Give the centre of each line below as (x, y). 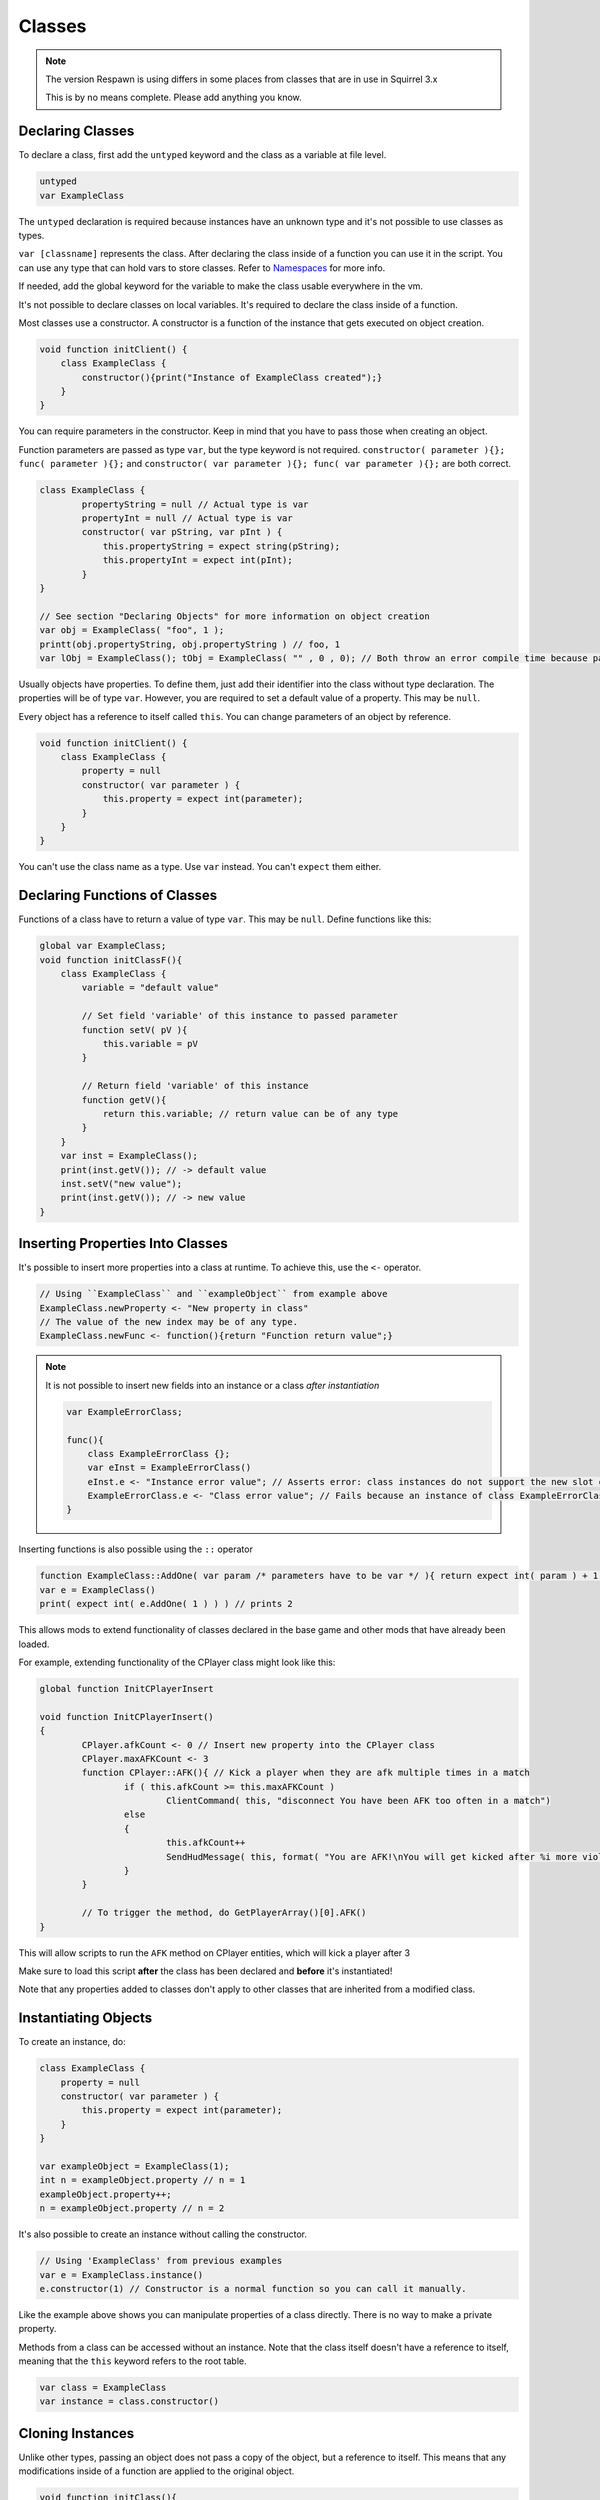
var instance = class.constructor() (129, 2401)
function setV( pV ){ (134, 1029)
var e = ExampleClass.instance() (121, 2274)
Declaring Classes (76, 131)
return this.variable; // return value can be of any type (250, 1113)
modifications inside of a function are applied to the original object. (156, 2471)
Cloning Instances (76, 2433)
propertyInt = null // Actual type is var (187, 518)
